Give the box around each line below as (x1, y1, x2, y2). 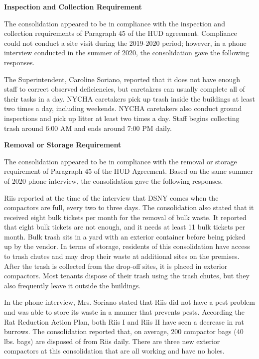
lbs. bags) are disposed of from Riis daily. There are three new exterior (4, 336, 220, 346)
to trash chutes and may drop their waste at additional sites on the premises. (4, 251, 240, 261)
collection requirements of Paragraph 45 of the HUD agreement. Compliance (4, 28, 237, 38)
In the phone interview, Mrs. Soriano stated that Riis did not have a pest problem (4, 297, 255, 307)
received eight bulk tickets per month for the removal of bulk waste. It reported (4, 212, 247, 222)
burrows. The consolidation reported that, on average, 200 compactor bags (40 (4, 326, 244, 337)
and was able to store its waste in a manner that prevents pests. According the (4, 307, 245, 317)
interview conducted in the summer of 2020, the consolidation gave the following (4, 47, 250, 58)
